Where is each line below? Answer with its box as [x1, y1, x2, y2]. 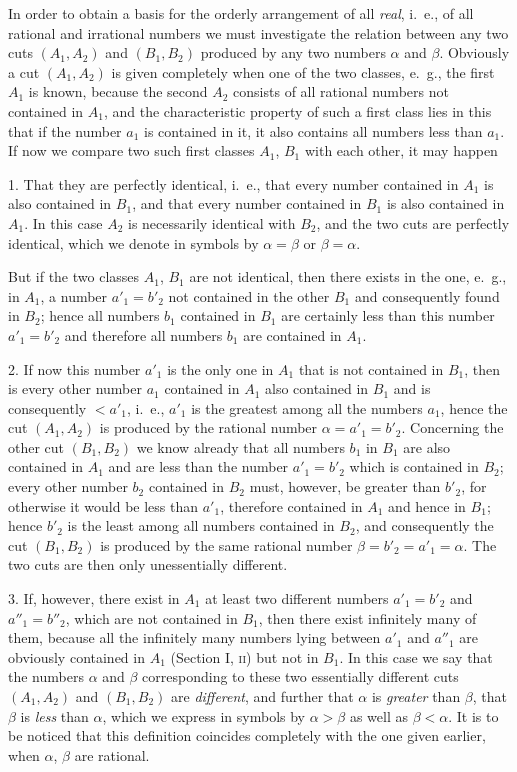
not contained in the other [168, 285, 330, 306]
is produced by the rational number [99, 417, 318, 438]
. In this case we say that [339, 646, 493, 667]
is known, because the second [28, 81, 208, 102]
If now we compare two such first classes [8, 140, 255, 161]
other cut [8, 436, 65, 457]
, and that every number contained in [132, 193, 362, 214]
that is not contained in [298, 358, 444, 379]
